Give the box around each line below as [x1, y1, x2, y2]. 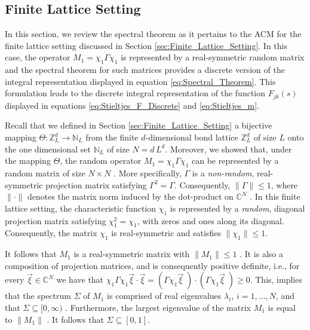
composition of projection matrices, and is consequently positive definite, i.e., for [5, 259, 300, 271]
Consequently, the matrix [5, 227, 97, 239]
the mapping [5, 154, 51, 167]
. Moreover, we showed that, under [165, 142, 292, 155]
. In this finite [250, 190, 300, 203]
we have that [56, 273, 104, 286]
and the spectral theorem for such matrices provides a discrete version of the [5, 63, 285, 76]
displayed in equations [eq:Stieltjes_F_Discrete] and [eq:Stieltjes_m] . [5, 99, 259, 111]
